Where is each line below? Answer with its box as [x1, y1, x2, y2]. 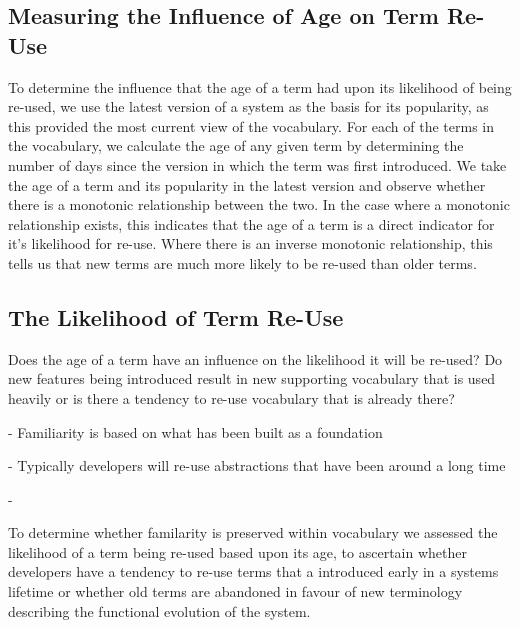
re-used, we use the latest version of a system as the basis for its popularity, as [8, 96, 489, 117]
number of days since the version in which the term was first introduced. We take [8, 154, 507, 175]
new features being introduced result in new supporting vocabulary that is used [8, 368, 496, 389]
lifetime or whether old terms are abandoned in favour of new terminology [8, 581, 463, 602]
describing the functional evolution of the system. [8, 600, 311, 621]
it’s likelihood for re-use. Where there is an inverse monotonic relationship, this [8, 233, 493, 254]
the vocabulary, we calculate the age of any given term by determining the [8, 135, 464, 156]
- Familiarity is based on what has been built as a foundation [8, 421, 383, 442]
